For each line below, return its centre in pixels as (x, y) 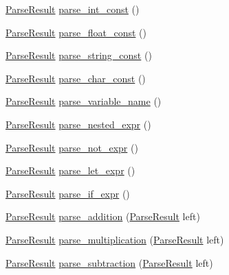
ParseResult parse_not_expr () (72, 147)
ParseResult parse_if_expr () (68, 193)
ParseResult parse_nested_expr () (78, 124)
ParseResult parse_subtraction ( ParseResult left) (109, 262)
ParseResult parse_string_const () (79, 55)
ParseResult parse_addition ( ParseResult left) (103, 216)
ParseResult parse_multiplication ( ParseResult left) (115, 239)
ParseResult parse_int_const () (73, 9)
